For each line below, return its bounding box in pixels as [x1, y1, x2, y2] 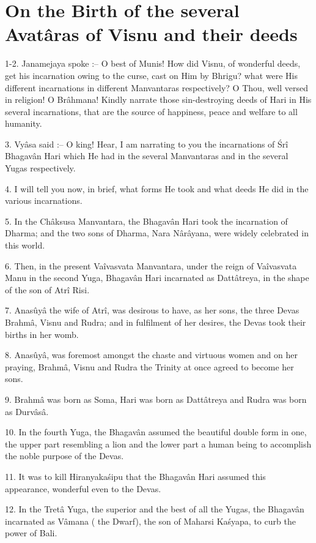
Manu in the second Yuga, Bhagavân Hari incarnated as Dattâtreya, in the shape [5, 271, 309, 284]
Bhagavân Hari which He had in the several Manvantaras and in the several [5, 149, 288, 162]
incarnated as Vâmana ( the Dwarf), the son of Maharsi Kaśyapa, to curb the [5, 514, 296, 527]
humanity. [5, 117, 42, 130]
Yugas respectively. [5, 162, 76, 174]
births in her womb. [5, 328, 79, 340]
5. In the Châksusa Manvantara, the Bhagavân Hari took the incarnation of [5, 214, 288, 227]
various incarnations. [5, 194, 83, 207]
